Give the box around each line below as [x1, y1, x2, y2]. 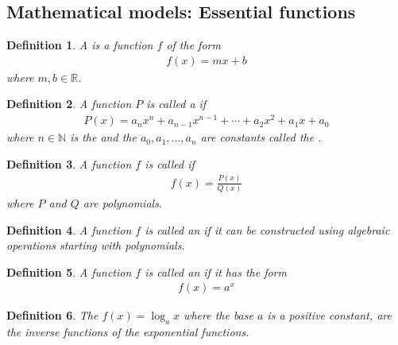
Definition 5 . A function [6, 263, 132, 280]
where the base [184, 307, 253, 324]
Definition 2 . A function [6, 95, 132, 112]
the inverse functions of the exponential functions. [6, 324, 249, 340]
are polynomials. [83, 194, 163, 211]
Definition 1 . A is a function [6, 37, 153, 53]
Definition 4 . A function [6, 221, 132, 238]
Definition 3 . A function [6, 155, 132, 172]
